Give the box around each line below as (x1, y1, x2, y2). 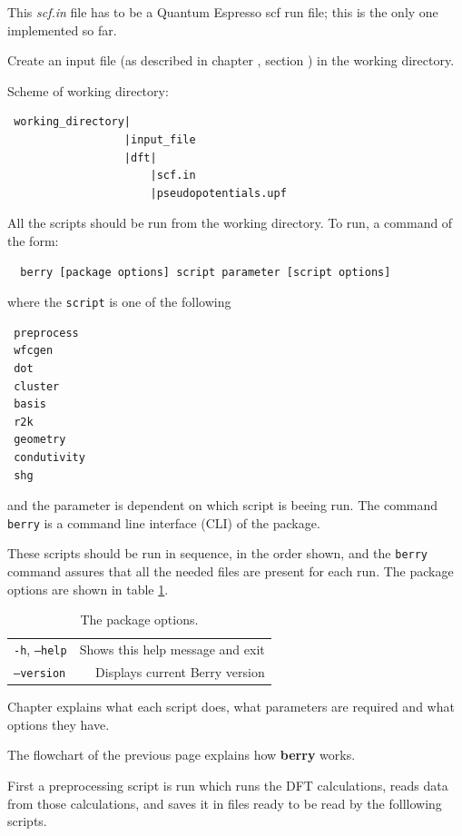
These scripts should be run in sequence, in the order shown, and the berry (7, 544, 428, 563)
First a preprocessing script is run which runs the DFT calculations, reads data (7, 775, 448, 794)
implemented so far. (7, 20, 117, 39)
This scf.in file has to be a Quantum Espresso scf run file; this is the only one (7, 3, 438, 21)
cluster (14, 379, 60, 393)
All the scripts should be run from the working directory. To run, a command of (7, 213, 453, 232)
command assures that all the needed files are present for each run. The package (7, 562, 454, 581)
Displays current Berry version (95, 663, 265, 681)
